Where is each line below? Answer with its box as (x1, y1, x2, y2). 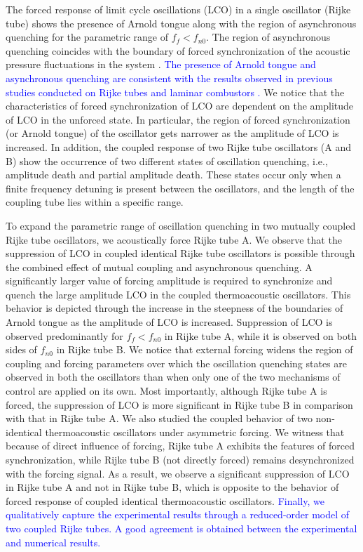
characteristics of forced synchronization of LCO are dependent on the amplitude (6, 98, 354, 113)
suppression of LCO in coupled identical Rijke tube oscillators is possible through (6, 246, 355, 261)
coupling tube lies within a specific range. (6, 195, 184, 209)
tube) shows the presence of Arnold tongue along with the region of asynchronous (6, 15, 357, 30)
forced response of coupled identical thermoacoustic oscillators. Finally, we (6, 493, 324, 508)
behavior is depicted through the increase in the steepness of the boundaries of (6, 301, 343, 315)
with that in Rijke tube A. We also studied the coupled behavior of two (6, 411, 313, 426)
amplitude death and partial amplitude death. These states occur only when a (6, 167, 341, 182)
